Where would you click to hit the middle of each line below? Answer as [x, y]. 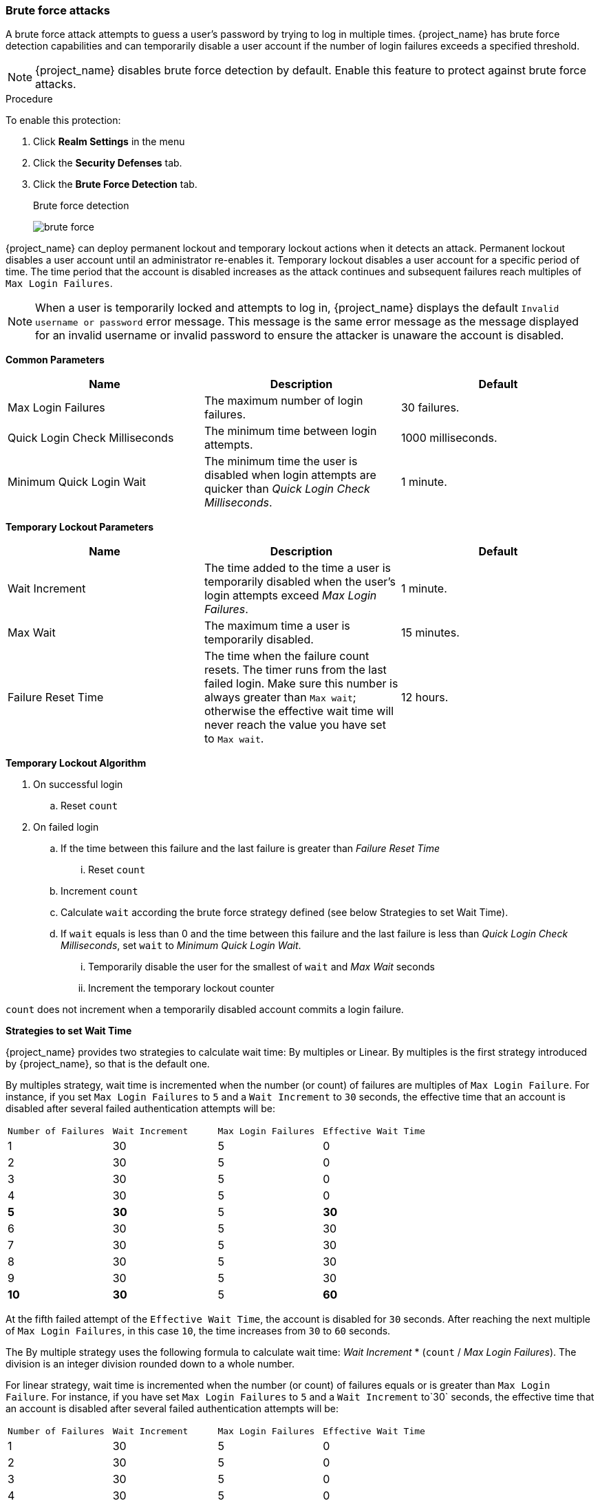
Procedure [29, 99]
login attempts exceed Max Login [290, 596]
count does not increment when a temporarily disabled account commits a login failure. [205, 1010]
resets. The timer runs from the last [295, 670]
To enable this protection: [63, 120]
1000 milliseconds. [449, 438]
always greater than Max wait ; [280, 698]
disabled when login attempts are [290, 475]
